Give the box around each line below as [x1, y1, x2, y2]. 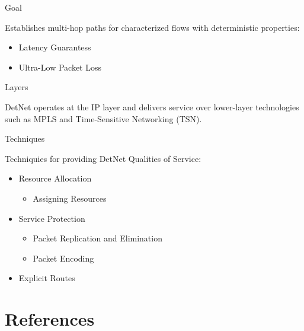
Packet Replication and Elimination [33, 232, 162, 244]
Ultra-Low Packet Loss [18, 61, 101, 73]
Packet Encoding [33, 252, 94, 264]
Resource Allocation [18, 172, 92, 184]
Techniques [5, 132, 45, 145]
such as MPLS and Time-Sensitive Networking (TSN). [5, 112, 202, 125]
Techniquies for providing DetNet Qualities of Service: [5, 152, 201, 164]
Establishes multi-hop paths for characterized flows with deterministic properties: [5, 21, 300, 33]
